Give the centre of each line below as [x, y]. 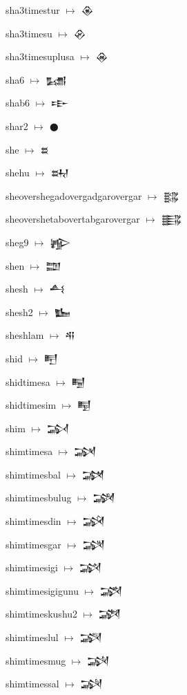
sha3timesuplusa [40, 56]
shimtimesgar [33, 544]
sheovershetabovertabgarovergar [73, 219]
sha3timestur [33, 10]
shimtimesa [29, 451]
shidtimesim [31, 405]
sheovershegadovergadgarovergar [74, 195]
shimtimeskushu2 [42, 614]
